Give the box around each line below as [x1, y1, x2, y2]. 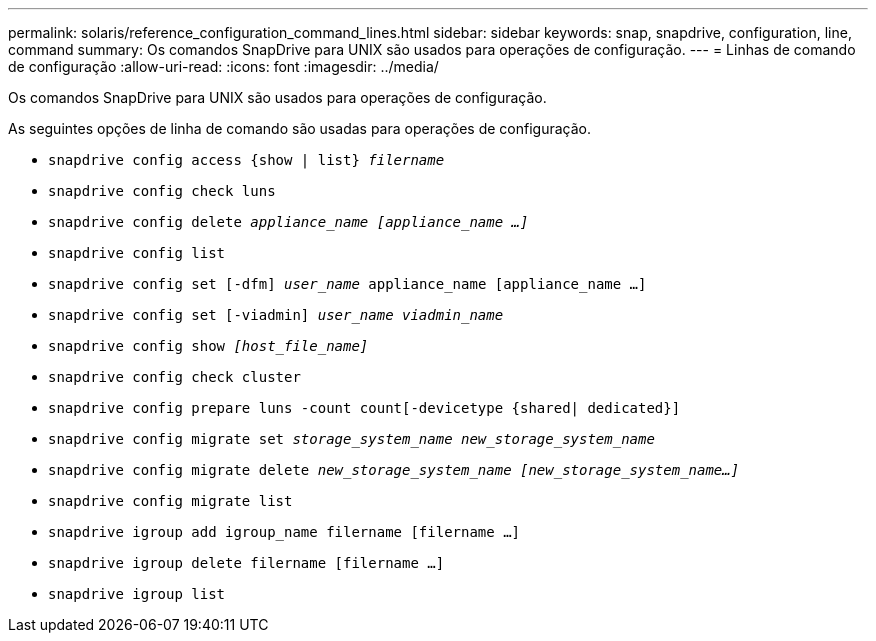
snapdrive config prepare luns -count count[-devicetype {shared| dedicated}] [48, 400, 681, 416]
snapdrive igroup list [48, 586, 226, 602]
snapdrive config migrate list [48, 493, 293, 509]
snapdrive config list [48, 245, 226, 261]
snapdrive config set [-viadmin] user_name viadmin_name [48, 307, 504, 323]
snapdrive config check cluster [48, 369, 301, 385]
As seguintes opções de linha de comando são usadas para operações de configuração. [8, 120, 591, 137]
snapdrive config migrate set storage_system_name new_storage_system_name [48, 431, 655, 447]
